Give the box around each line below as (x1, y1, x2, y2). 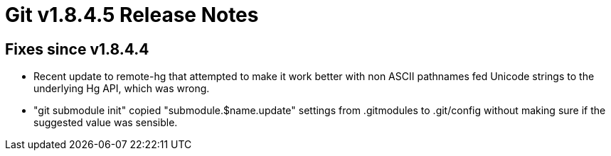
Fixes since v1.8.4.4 (5, 40, 149, 58)
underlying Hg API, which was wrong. (33, 82, 210, 95)
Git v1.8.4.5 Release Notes (5, 3, 259, 27)
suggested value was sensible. (33, 116, 178, 129)
